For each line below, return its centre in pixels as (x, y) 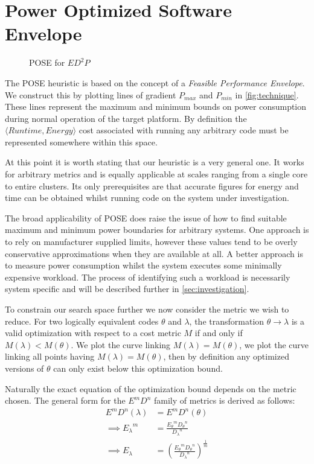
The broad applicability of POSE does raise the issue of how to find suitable (146, 218)
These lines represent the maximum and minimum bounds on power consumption (156, 106)
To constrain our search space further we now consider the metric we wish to (147, 309)
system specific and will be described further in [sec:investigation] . (127, 289)
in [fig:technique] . (267, 94)
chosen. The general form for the (65, 400)
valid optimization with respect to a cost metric (93, 333)
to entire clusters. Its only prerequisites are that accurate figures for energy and (152, 186)
